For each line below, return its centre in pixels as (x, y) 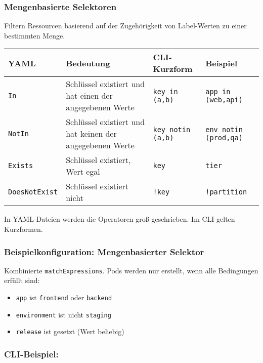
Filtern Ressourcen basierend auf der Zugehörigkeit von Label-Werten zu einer (125, 26)
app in (218, 91)
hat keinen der (91, 134)
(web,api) (224, 99)
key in (165, 91)
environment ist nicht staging (63, 314)
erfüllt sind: (22, 280)
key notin (172, 129)
